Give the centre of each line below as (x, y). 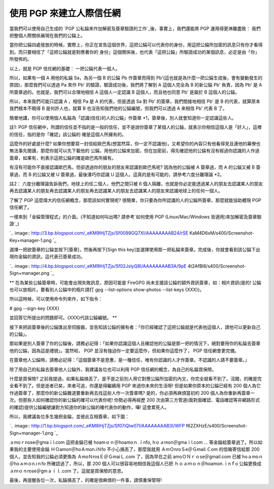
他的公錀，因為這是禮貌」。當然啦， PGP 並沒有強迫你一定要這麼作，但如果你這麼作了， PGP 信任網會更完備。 (124, 351)
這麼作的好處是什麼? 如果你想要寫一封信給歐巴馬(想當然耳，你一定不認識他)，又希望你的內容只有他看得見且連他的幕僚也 (135, 144)
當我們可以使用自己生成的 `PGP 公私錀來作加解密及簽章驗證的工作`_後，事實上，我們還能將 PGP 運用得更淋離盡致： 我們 (135, 28)
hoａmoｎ (252, 456)
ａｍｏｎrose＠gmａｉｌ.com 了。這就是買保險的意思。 (68, 471)
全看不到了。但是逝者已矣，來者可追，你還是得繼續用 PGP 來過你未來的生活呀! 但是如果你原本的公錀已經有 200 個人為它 (135, 386)
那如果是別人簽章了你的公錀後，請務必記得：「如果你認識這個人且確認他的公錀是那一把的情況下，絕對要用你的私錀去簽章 (135, 343)
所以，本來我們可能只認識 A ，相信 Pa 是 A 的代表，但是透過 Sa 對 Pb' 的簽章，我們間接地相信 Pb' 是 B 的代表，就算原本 (135, 101)
